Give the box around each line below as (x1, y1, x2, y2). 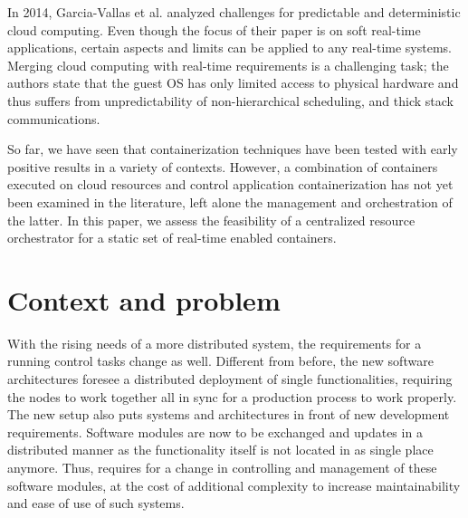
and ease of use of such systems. (7, 494, 185, 513)
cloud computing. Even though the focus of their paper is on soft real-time (7, 20, 421, 39)
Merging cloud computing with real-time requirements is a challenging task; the (7, 55, 449, 74)
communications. (7, 109, 100, 128)
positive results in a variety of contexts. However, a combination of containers (7, 157, 438, 176)
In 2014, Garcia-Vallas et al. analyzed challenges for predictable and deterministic (7, 3, 461, 21)
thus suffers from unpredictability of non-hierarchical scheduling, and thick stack (7, 91, 454, 110)
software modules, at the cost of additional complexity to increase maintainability (7, 475, 461, 494)
